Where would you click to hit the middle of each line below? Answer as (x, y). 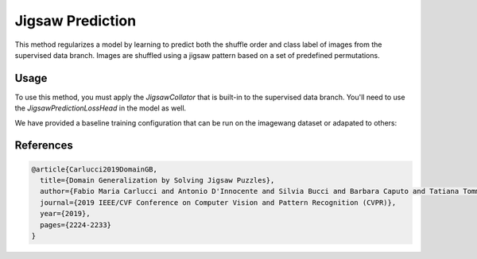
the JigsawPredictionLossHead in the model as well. (101, 108)
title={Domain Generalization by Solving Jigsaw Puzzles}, (157, 180)
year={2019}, (65, 214)
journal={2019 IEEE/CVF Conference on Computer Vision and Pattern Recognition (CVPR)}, (218, 202)
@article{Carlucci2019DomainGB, (95, 169)
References (44, 146)
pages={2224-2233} (76, 225)
